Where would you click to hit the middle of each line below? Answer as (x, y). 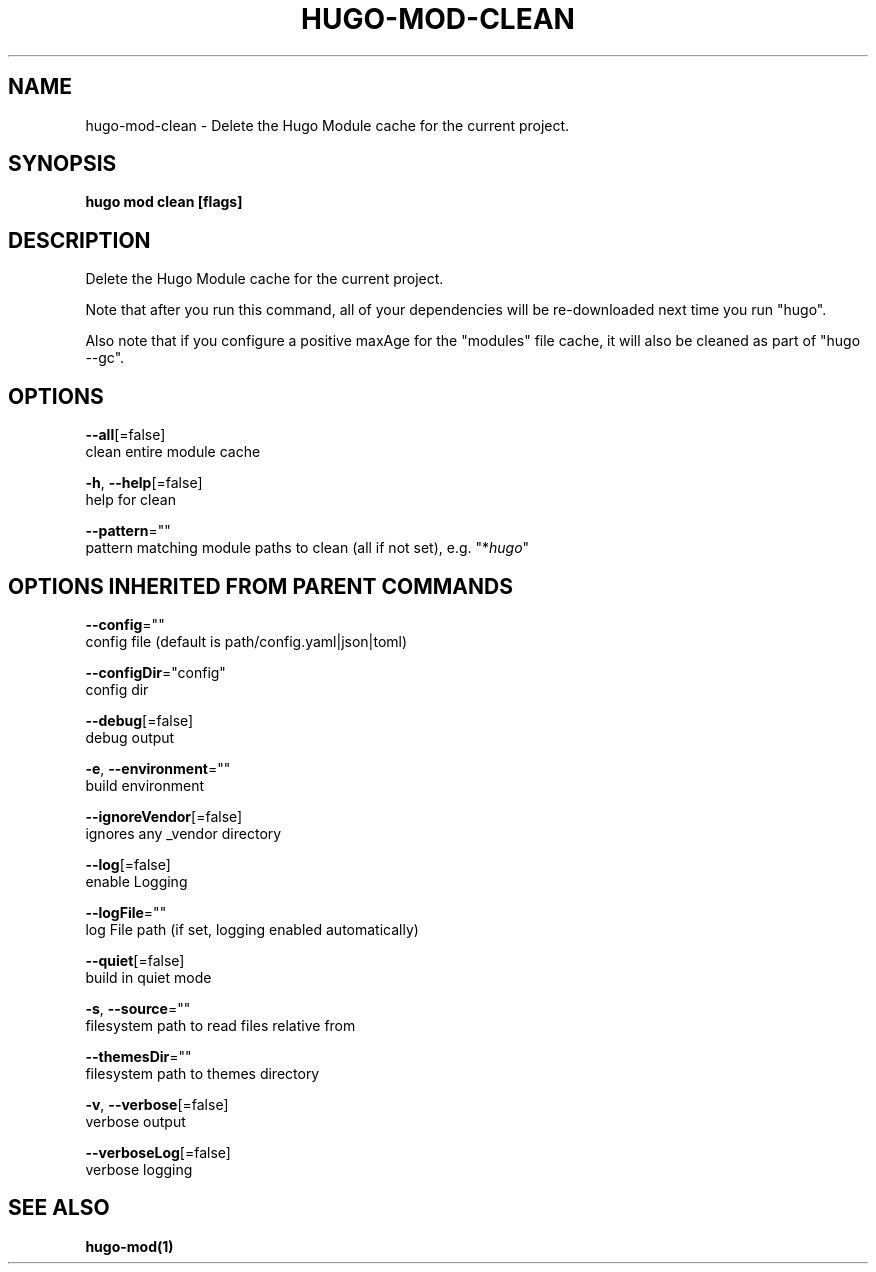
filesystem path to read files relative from (220, 1025)
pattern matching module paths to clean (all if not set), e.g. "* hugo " (307, 548)
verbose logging (139, 1169)
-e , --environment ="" (158, 768)
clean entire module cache (173, 452)
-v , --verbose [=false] (157, 1104)
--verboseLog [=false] (158, 1152)
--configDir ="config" (155, 672)
